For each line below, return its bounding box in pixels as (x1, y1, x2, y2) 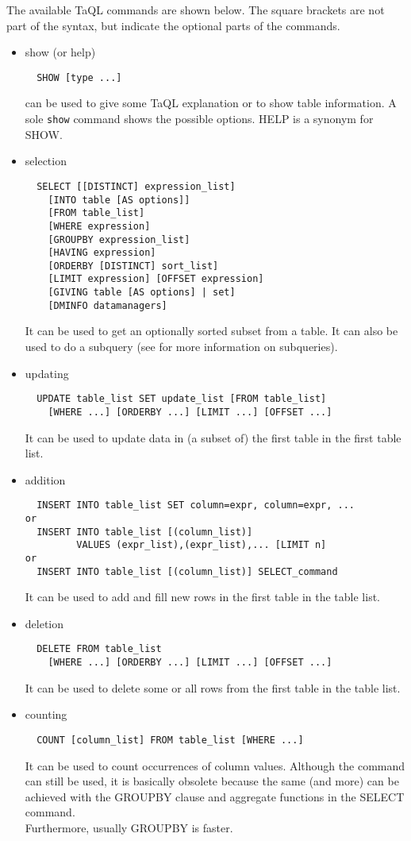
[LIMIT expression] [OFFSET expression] (48, 273, 264, 285)
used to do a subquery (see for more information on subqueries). (25, 338, 338, 355)
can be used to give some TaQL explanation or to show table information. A (25, 95, 397, 111)
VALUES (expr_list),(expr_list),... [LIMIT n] (76, 539, 327, 551)
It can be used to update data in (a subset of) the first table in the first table (25, 429, 401, 446)
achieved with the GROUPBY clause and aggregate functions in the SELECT (25, 788, 405, 804)
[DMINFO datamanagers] (48, 299, 167, 311)
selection (25, 152, 67, 169)
